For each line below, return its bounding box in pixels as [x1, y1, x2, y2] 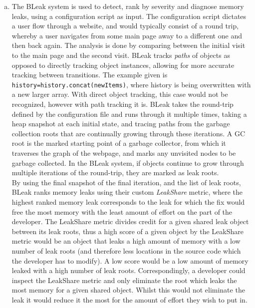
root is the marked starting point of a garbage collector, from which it [11, 138, 226, 148]
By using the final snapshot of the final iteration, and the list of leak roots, [11, 177, 241, 187]
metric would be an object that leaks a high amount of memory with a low [11, 236, 241, 246]
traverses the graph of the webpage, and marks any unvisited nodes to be [11, 147, 236, 158]
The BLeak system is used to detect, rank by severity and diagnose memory [11, 1, 244, 11]
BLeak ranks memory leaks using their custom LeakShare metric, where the [11, 187, 243, 197]
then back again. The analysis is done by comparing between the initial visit [11, 40, 246, 50]
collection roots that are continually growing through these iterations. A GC [11, 128, 246, 138]
